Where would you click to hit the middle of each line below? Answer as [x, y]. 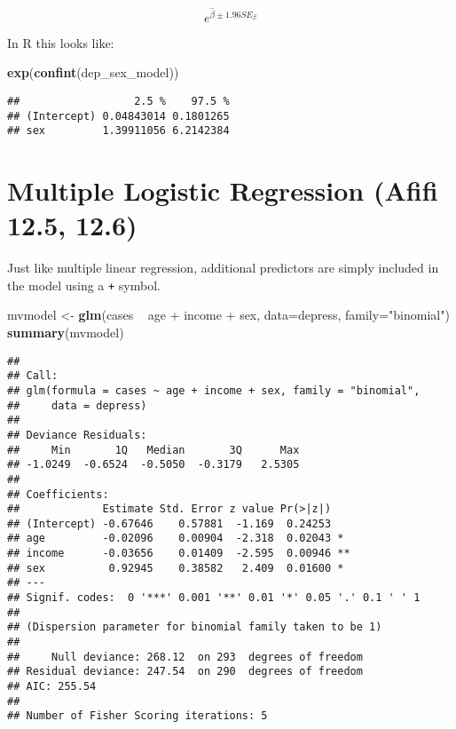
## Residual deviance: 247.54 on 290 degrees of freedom [185, 672]
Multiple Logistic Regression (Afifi [223, 190]
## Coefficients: [58, 494]
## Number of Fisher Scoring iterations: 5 [138, 716]
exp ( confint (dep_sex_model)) [93, 72]
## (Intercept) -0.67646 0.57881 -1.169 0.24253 [169, 523]
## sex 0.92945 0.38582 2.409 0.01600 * [176, 568]
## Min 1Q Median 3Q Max [153, 450]
